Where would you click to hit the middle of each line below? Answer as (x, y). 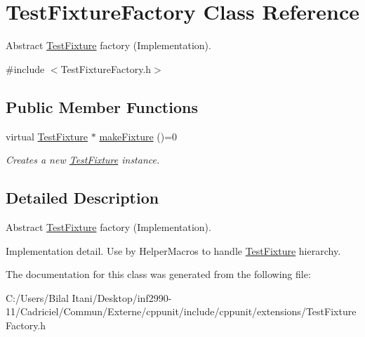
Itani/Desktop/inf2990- (122, 297)
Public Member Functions (102, 106)
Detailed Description (82, 198)
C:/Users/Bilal (37, 297)
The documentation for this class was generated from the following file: (158, 274)
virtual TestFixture (47, 136)
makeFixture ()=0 (138, 136)
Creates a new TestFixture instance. (83, 160)
